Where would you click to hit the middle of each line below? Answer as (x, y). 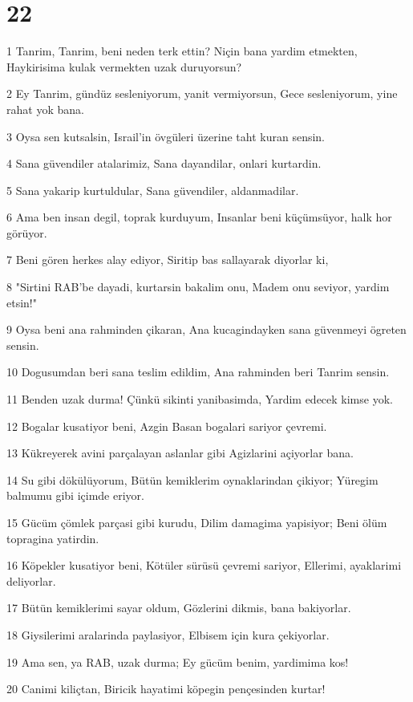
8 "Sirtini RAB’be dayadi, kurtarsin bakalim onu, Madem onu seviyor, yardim (198, 287)
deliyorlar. (31, 580)
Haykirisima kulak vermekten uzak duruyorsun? (124, 66)
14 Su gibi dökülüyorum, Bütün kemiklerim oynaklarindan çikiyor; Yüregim (192, 479)
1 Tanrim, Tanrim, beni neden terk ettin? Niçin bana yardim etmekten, (182, 51)
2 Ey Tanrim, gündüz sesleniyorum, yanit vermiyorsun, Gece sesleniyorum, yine (202, 93)
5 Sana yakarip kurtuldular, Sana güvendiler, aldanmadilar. (153, 190)
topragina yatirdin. (53, 538)
